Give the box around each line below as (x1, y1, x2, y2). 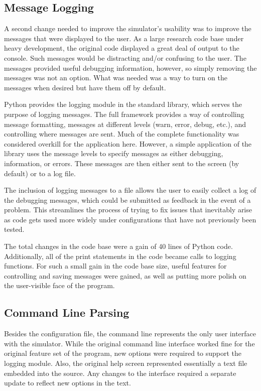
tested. (4, 224, 25, 234)
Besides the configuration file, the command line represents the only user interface (4, 328, 256, 339)
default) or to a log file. (4, 168, 76, 178)
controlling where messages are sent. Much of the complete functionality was (4, 128, 239, 139)
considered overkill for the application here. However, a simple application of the (4, 138, 252, 149)
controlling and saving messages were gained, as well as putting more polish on (4, 270, 246, 281)
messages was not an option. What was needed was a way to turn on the (4, 72, 227, 83)
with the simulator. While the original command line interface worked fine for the (4, 338, 255, 348)
